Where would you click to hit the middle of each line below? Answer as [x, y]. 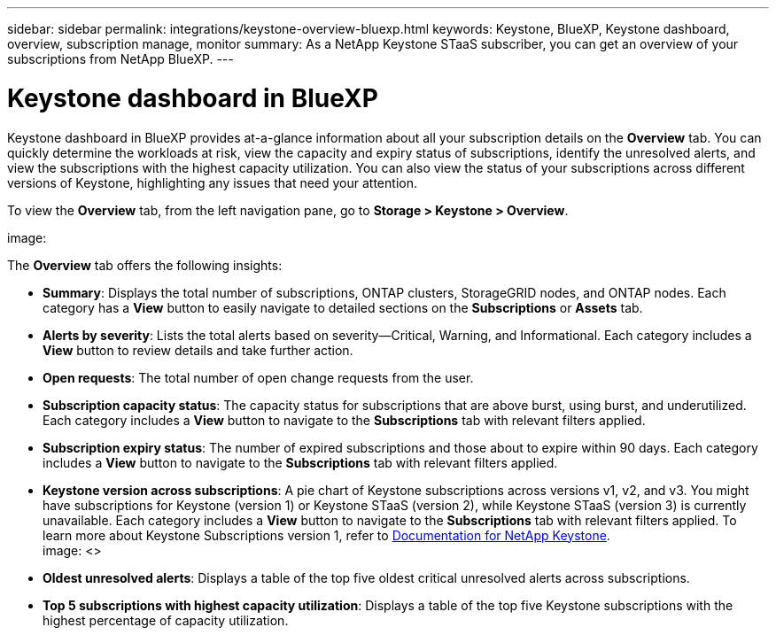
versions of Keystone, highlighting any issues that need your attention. [212, 182]
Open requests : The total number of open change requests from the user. [258, 377]
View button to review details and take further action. [198, 350]
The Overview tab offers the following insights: [145, 265]
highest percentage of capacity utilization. [166, 620]
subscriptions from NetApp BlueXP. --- [120, 59]
